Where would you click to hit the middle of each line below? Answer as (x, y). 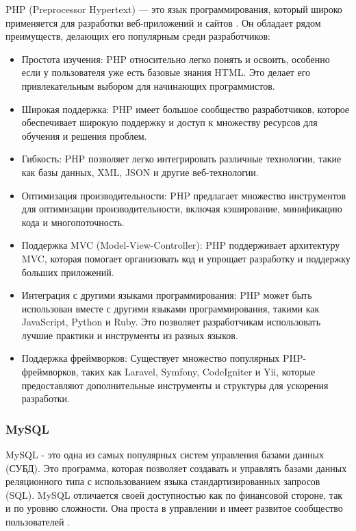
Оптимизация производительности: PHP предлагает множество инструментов (184, 195)
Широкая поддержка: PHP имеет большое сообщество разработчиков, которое (186, 109)
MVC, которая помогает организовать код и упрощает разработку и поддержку (186, 258)
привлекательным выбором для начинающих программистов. (148, 85)
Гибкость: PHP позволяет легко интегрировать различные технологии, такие (181, 159)
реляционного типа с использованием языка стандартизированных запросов (163, 481)
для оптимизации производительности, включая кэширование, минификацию (182, 209)
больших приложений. (68, 272)
